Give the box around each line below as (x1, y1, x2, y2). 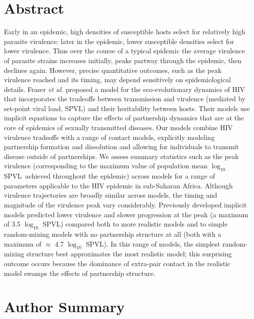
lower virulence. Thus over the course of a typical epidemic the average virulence (4, 46, 245, 56)
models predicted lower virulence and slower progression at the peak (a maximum (4, 209, 248, 219)
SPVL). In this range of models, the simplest (85, 238, 220, 249)
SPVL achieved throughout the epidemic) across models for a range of (4, 171, 215, 181)
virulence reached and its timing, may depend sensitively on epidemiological (4, 74, 231, 85)
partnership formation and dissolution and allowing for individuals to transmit (4, 141, 239, 152)
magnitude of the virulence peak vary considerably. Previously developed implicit (4, 200, 247, 210)
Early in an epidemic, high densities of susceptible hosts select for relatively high (4, 26, 245, 37)
